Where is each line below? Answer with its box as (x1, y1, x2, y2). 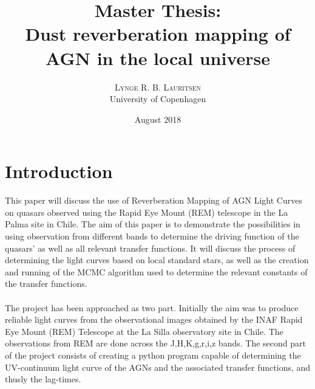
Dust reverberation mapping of (25, 21, 291, 46)
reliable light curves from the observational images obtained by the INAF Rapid (5, 313, 303, 326)
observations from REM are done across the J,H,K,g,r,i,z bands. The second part (5, 337, 306, 349)
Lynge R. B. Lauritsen (115, 80, 201, 93)
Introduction (5, 159, 113, 184)
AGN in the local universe (46, 45, 270, 70)
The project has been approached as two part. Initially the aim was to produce (5, 301, 299, 314)
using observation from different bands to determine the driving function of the (5, 230, 299, 242)
